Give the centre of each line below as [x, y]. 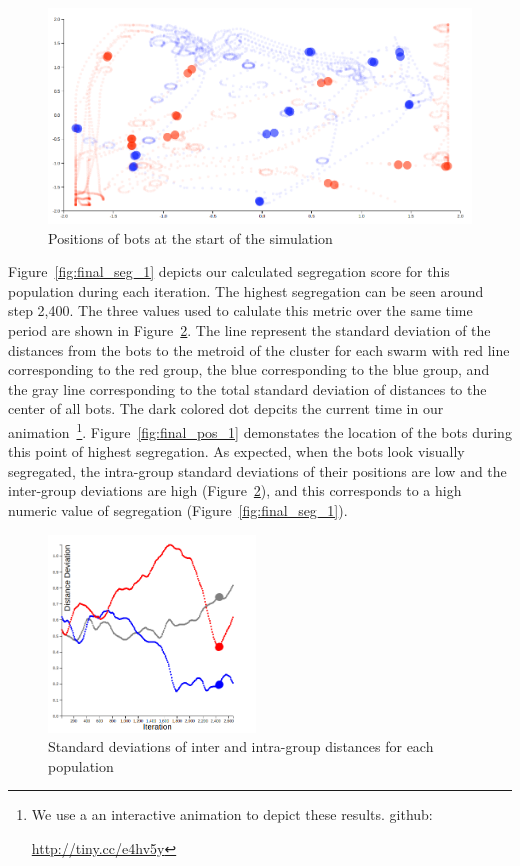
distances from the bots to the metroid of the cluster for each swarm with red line [259, 349]
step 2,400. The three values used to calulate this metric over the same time [240, 310]
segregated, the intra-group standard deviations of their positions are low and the [257, 470]
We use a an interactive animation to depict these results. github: [232, 814]
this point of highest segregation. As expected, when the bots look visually [236, 451]
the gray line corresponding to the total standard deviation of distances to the [247, 388]
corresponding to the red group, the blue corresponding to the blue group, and [249, 369]
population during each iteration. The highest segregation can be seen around [246, 290]
